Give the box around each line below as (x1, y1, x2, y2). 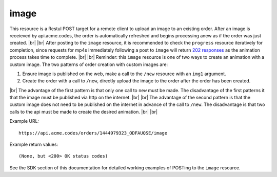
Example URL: (9, 118, 39, 124)
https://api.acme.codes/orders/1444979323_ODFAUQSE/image (18, 130, 168, 136)
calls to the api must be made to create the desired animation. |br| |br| (9, 108, 158, 115)
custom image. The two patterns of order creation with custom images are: (9, 61, 168, 68)
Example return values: (9, 141, 58, 148)
